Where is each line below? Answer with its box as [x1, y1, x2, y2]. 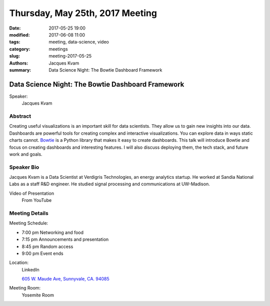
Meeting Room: [9, 285, 41, 291]
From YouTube [21, 197, 52, 203]
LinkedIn [21, 266, 39, 272]
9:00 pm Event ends [21, 250, 63, 256]
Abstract [9, 113, 31, 120]
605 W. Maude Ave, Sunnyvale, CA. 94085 [21, 276, 109, 282]
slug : [9, 53, 20, 59]
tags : [9, 39, 20, 45]
